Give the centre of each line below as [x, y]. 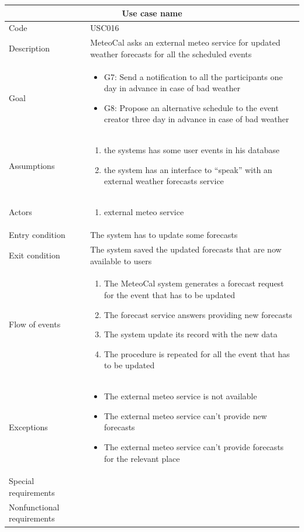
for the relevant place [142, 458]
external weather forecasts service [164, 181]
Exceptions [28, 427]
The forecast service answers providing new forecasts [198, 314]
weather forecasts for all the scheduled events [171, 53]
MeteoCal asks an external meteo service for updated [185, 42]
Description [29, 48]
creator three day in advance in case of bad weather [196, 119]
